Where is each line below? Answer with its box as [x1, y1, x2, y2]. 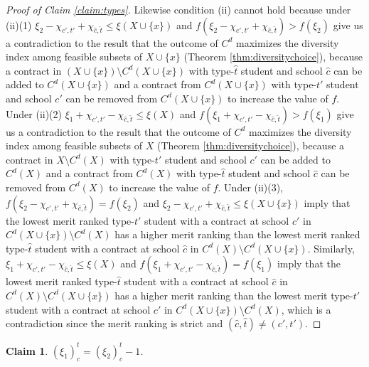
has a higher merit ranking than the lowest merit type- [114, 287, 353, 302]
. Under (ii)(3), [218, 179, 284, 194]
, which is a [281, 302, 331, 317]
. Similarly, [307, 240, 355, 255]
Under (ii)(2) [6, 106, 63, 121]
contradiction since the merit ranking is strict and [6, 316, 223, 331]
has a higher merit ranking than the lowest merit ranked [114, 227, 360, 242]
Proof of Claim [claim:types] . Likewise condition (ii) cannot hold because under [6, 2, 351, 16]
